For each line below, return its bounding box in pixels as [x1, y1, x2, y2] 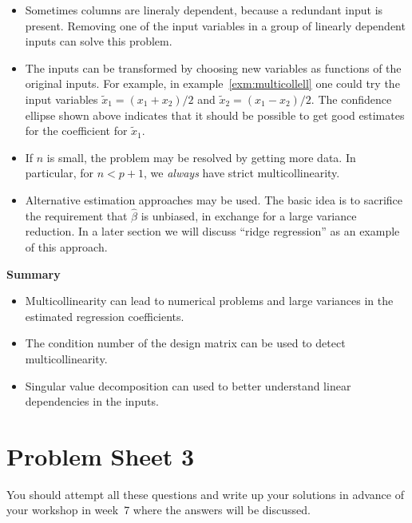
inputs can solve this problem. [25, 33, 172, 50]
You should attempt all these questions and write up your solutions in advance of [6, 485, 404, 502]
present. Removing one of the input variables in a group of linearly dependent [25, 17, 406, 34]
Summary [6, 265, 61, 282]
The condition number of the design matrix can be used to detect [25, 335, 346, 351]
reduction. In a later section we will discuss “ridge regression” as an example [25, 223, 400, 240]
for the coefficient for [25, 122, 128, 139]
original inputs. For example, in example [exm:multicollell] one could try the [25, 75, 400, 92]
